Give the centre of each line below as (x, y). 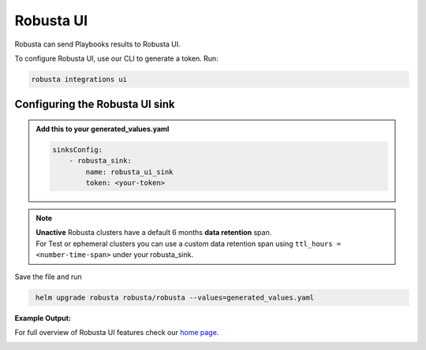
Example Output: (43, 318)
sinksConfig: (77, 149)
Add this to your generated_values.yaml (103, 128)
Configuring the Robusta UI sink (95, 104)
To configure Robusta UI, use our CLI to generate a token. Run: (116, 58)
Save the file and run (48, 277)
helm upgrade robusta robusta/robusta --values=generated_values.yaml (175, 297)
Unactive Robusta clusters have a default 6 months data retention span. (154, 233)
